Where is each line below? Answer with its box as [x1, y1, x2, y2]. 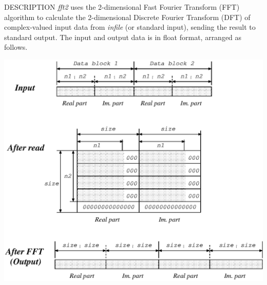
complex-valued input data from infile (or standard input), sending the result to [4, 22, 256, 32]
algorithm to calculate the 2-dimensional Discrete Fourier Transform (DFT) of [4, 11, 251, 22]
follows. [4, 42, 28, 52]
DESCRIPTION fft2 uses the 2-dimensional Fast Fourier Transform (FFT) [4, 2, 240, 12]
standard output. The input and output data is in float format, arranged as [4, 31, 242, 42]
